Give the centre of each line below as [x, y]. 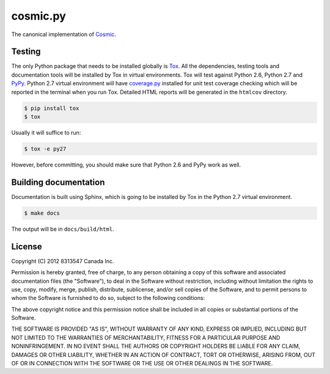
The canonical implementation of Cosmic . [64, 34]
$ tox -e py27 [45, 149]
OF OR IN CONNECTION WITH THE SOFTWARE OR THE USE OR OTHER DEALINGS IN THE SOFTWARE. [142, 364]
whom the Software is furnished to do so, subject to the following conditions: [108, 298]
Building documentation [58, 182]
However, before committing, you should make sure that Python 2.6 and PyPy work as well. [126, 165]
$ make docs [42, 213]
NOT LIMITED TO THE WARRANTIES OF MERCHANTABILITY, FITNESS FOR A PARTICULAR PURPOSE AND [146, 337]
